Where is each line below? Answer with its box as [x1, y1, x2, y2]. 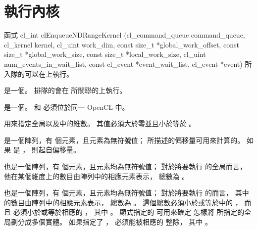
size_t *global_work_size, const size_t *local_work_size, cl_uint [4, 49, 206, 59]
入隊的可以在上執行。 [4, 68, 73, 79]
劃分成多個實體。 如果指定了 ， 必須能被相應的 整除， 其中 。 [10, 217, 212, 227]
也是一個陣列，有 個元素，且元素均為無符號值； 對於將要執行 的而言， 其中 [4, 187, 249, 198]
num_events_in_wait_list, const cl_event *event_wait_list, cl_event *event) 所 [4, 58, 252, 69]
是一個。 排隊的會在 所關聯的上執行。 [4, 85, 127, 95]
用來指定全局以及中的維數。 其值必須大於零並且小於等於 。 [4, 118, 196, 129]
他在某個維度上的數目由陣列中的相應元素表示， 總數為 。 [4, 171, 189, 181]
